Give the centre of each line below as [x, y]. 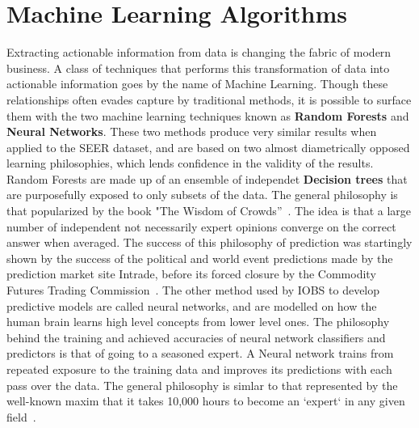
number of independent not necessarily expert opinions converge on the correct [201, 226]
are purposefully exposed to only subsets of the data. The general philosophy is [202, 195]
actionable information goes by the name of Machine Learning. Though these [197, 84]
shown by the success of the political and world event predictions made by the [200, 258]
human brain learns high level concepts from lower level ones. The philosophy [198, 322]
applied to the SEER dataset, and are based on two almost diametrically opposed [208, 147]
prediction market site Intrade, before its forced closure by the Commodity [191, 274]
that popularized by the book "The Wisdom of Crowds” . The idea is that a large [209, 211]
